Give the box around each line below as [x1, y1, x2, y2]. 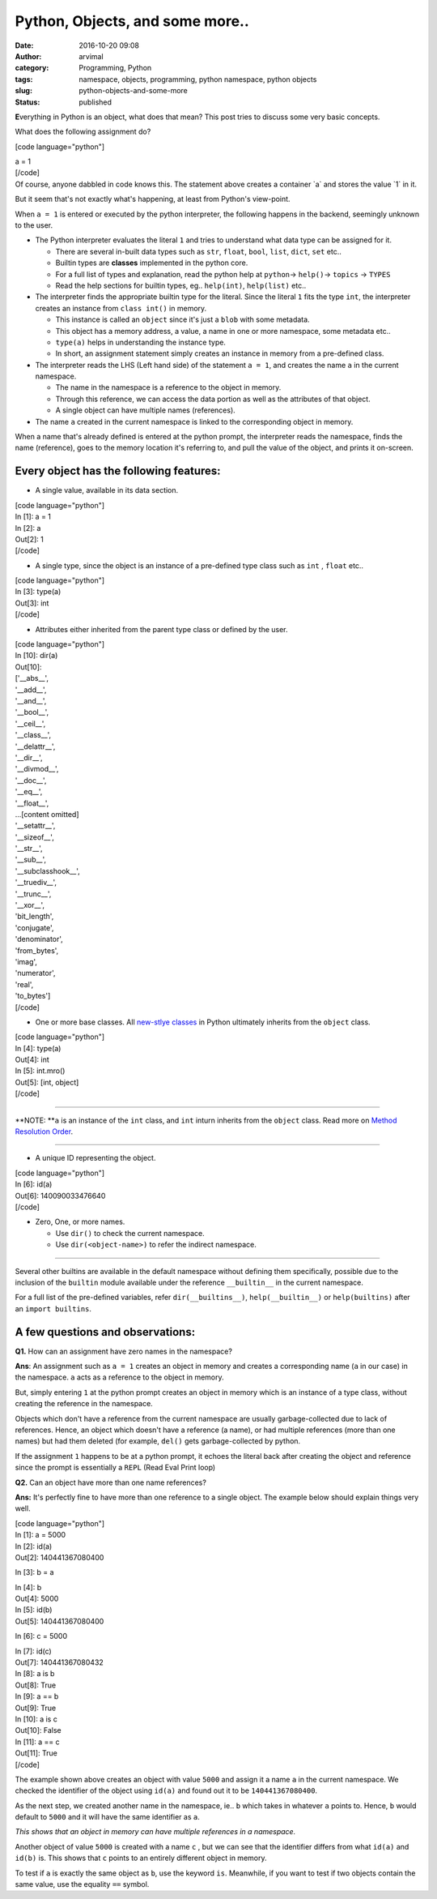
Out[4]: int [15, 1054, 50, 1065]
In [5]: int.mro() [15, 1066, 66, 1076]
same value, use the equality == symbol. [15, 1880, 150, 1889]
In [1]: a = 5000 [15, 1530, 66, 1540]
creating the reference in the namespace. [15, 1399, 153, 1409]
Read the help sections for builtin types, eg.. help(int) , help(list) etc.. [55, 280, 307, 290]
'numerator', [15, 969, 56, 978]
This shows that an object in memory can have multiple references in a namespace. [15, 1827, 296, 1837]
